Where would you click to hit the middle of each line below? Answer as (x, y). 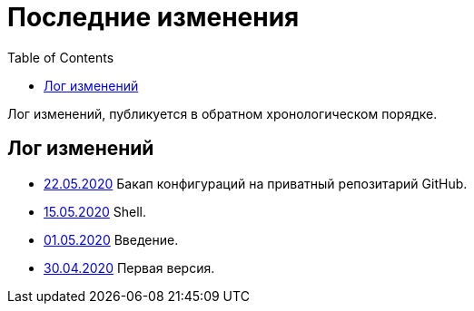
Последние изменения (153, 17)
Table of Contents (61, 57)
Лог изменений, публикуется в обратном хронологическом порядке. (222, 113)
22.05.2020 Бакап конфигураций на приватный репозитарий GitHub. (256, 183)
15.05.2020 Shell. (95, 211)
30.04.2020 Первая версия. (129, 267)
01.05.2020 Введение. (111, 239)
